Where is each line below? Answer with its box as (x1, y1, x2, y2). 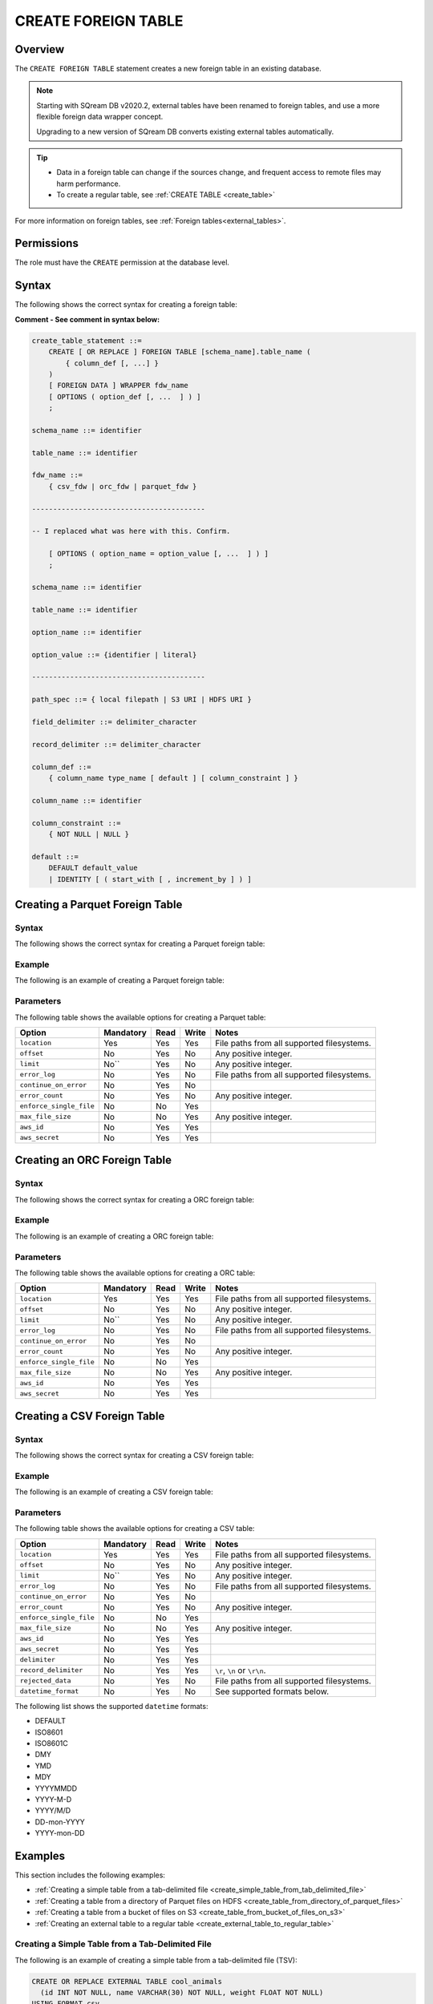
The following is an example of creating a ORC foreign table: (14, 1231, 214, 1241)
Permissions (14, 236, 79, 250)
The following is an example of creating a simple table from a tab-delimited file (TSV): (14, 1955, 297, 1965)
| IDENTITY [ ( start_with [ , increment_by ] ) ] (48, 875, 252, 883)
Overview (14, 42, 65, 56)
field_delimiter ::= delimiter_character (31, 717, 197, 727)
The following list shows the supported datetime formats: (14, 1701, 208, 1711)
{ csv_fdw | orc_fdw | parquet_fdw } (48, 482, 197, 491)
